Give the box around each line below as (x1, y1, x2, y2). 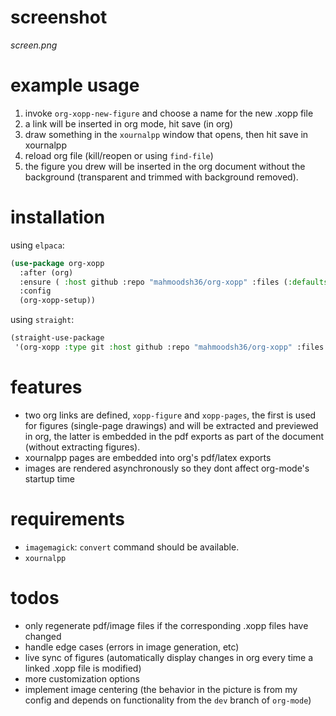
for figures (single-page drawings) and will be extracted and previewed (24, 419, 319, 431)
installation (10, 206, 106, 229)
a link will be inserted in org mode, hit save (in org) (24, 117, 234, 130)
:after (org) (19, 267, 74, 278)
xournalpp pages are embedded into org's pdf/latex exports (24, 451, 272, 463)
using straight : (10, 314, 75, 326)
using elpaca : (10, 239, 65, 251)
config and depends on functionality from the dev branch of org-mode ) (24, 694, 312, 706)
